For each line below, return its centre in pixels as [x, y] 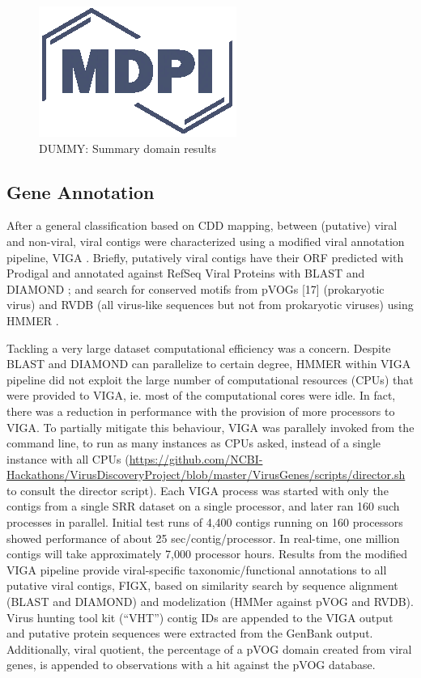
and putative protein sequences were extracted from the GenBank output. [190, 633]
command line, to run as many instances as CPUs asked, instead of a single [194, 443]
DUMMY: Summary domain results [128, 148]
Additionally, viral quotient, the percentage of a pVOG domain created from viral [209, 648]
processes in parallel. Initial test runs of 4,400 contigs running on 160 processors [205, 522]
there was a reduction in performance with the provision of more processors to [201, 411]
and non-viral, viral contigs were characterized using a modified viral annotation [206, 241]
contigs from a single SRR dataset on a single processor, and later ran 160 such [203, 506]
